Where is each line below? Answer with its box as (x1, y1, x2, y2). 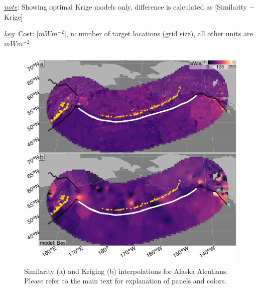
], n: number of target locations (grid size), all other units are (64, 28, 253, 39)
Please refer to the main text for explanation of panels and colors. (24, 275, 227, 286)
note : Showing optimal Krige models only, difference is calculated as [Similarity (4, 2, 247, 12)
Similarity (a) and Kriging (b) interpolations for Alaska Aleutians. (24, 265, 228, 276)
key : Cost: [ (4, 28, 39, 39)
